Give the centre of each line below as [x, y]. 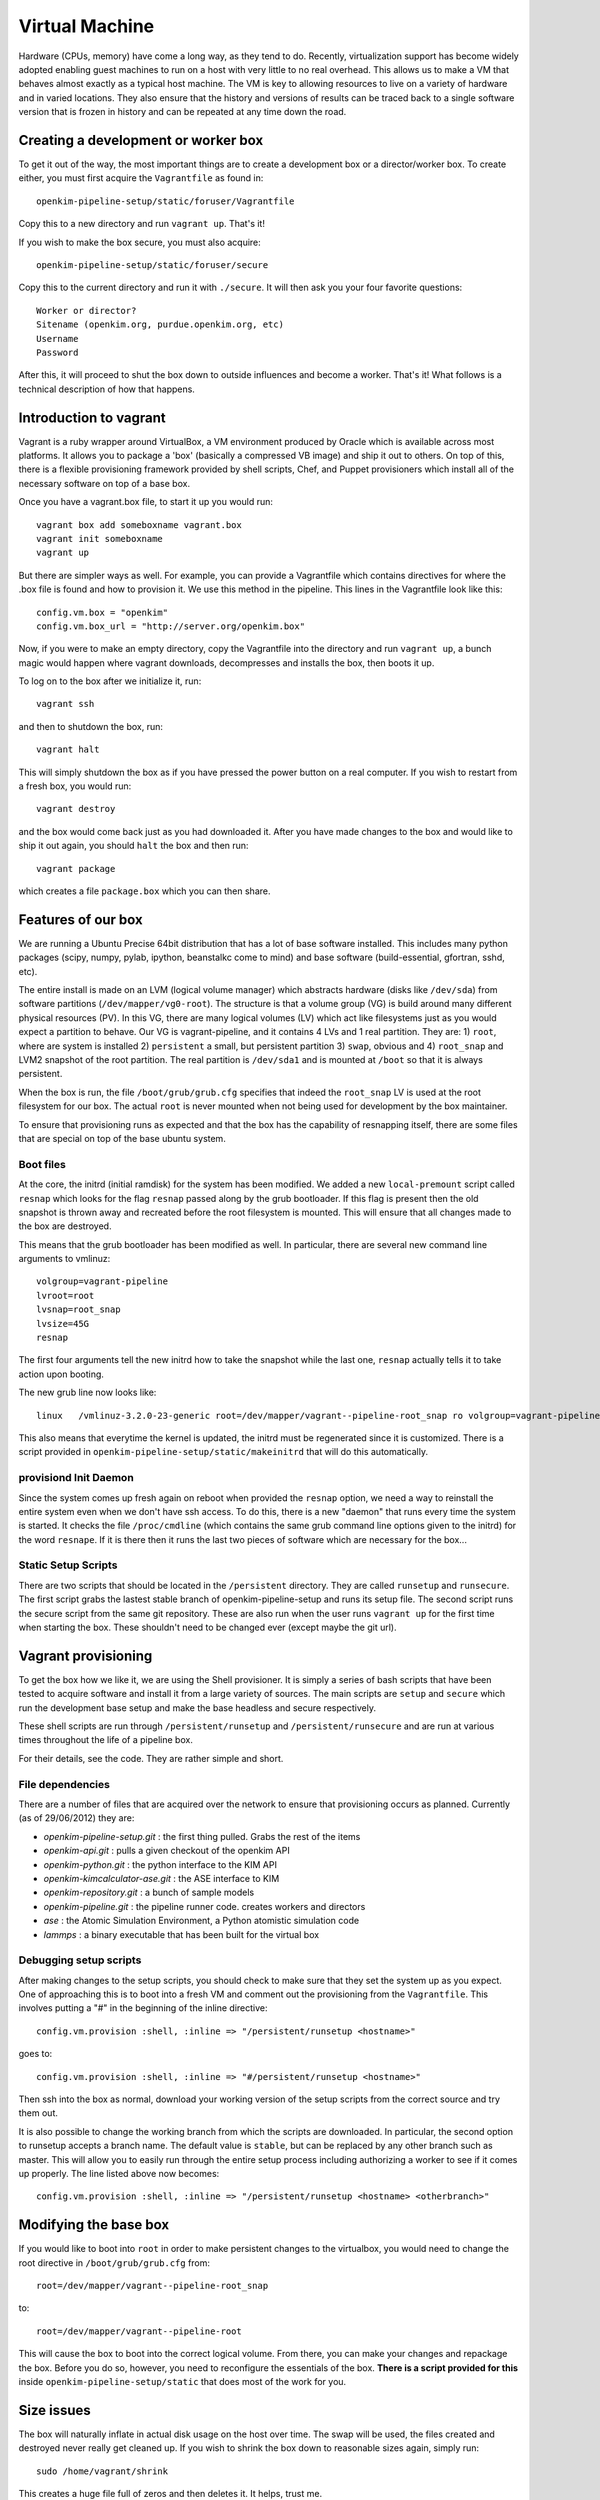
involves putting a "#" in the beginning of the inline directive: [143, 2008]
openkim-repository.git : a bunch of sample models [149, 1892]
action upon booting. [61, 1374]
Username [57, 338]
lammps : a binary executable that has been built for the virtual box [181, 1934]
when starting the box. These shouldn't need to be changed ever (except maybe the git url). [207, 1627]
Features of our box [81, 919]
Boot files [42, 1164]
